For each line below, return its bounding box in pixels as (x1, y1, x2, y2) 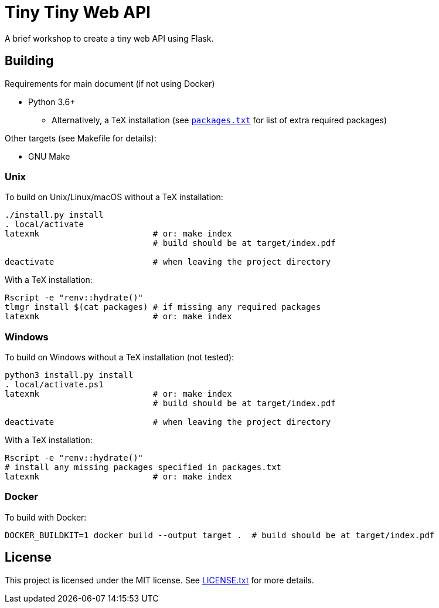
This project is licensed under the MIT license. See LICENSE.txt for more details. (5, 575, 314, 585)
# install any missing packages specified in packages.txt (5, 462, 282, 472)
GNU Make (28, 151, 70, 161)
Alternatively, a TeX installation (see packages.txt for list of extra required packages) (52, 114, 387, 125)
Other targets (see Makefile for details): (5, 133, 156, 143)
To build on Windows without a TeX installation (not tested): (5, 352, 234, 363)
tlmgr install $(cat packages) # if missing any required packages (5, 302, 321, 312)
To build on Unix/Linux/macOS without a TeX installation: (5, 192, 223, 202)
